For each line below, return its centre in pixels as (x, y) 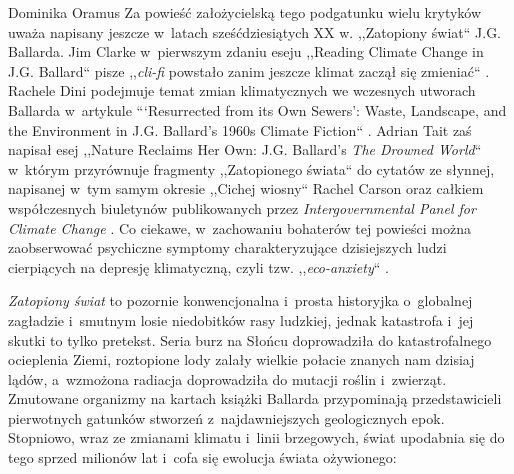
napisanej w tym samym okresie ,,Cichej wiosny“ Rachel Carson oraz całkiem (246, 188)
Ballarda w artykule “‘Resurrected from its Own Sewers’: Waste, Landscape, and (257, 109)
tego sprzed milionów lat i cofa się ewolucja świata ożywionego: (202, 457)
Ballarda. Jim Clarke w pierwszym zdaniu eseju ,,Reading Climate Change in (246, 51)
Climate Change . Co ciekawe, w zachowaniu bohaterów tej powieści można (239, 227)
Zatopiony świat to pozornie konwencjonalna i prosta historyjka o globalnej (240, 300)
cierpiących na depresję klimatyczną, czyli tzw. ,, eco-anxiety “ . (198, 266)
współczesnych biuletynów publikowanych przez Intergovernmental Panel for (242, 207)
